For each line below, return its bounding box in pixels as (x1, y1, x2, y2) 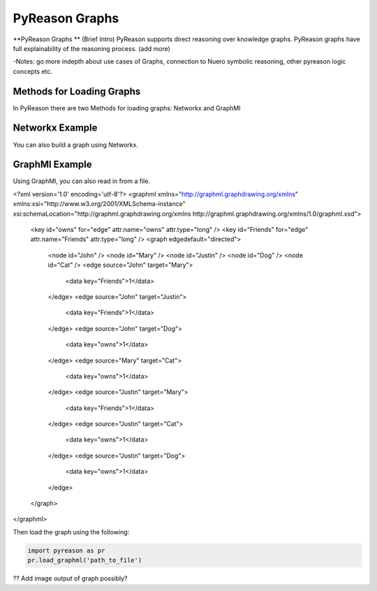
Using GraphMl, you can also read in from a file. (13, 177, 150, 185)
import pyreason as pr (27, 546, 105, 555)
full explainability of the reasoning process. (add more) (13, 44, 171, 52)
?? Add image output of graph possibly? (13, 574, 128, 583)
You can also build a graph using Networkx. (13, 140, 139, 149)
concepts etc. (13, 67, 52, 75)
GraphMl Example (13, 159, 92, 170)
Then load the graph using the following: (13, 527, 130, 536)
